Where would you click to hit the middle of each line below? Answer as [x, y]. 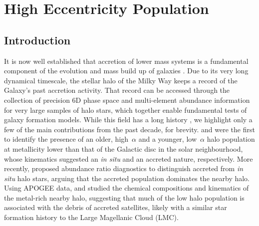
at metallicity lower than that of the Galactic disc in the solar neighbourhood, [124, 148]
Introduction [37, 40]
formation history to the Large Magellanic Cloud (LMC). [91, 217]
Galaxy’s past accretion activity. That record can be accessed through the [117, 90]
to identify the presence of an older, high [66, 139]
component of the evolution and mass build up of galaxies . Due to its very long [126, 71]
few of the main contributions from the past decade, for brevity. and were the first [129, 129]
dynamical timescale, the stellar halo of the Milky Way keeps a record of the [121, 80]
